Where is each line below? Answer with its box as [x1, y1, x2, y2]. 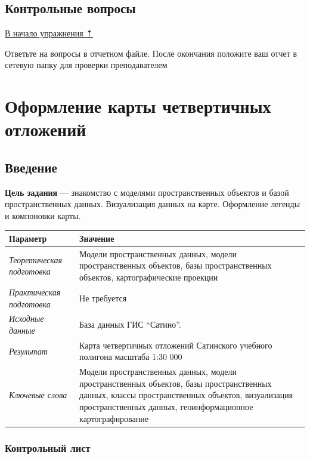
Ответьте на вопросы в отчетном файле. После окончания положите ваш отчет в [5, 47, 297, 59]
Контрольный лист [5, 440, 91, 455]
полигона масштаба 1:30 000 [79, 350, 182, 363]
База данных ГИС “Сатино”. [79, 318, 181, 331]
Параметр [9, 232, 47, 245]
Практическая [9, 285, 61, 298]
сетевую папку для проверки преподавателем [5, 58, 168, 71]
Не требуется [79, 291, 127, 304]
